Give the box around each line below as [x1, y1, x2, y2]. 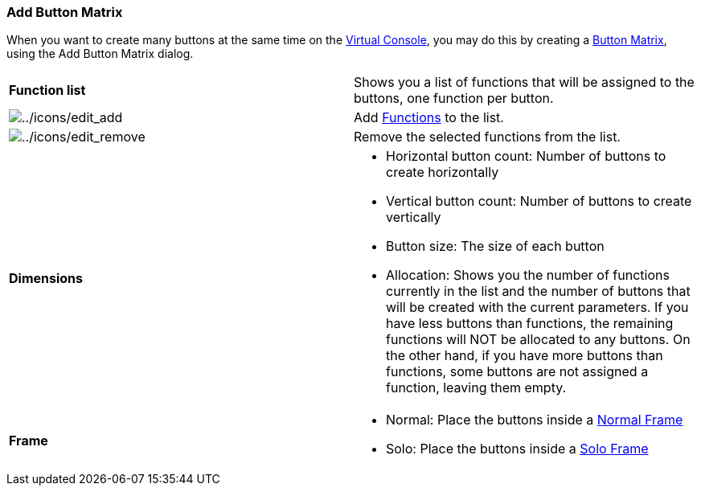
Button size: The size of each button [386, 238, 605, 255]
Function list [9, 82, 86, 99]
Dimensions [9, 270, 84, 287]
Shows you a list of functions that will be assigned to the [354, 74, 695, 91]
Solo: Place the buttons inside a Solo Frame [386, 441, 649, 457]
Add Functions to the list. [354, 109, 504, 126]
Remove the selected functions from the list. [354, 129, 621, 146]
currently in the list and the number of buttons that [386, 283, 691, 300]
